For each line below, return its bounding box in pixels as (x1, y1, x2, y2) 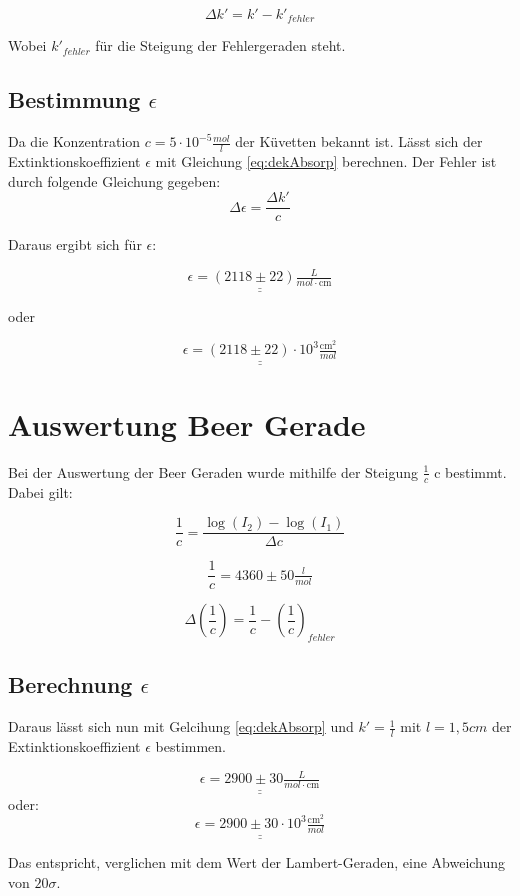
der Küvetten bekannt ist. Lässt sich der (235, 131, 483, 152)
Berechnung (8, 669, 133, 700)
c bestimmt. (434, 461, 507, 482)
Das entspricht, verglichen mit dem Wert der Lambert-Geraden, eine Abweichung (8, 852, 506, 873)
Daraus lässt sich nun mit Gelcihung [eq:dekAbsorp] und (8, 716, 354, 737)
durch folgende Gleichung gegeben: (8, 170, 221, 191)
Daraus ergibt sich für (8, 234, 142, 255)
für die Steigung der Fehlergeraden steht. (95, 35, 346, 56)
